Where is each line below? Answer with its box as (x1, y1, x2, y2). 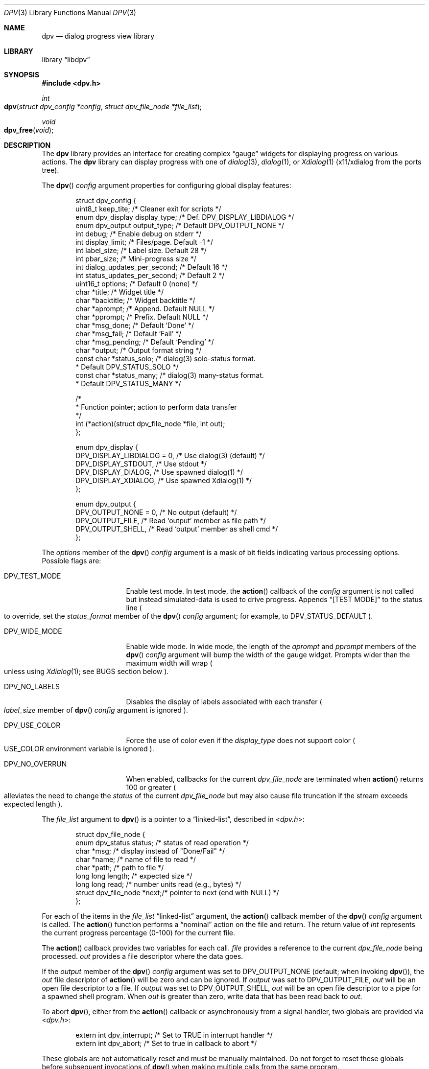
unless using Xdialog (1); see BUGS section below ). (4, 667, 169, 675)
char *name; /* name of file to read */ (75, 855, 196, 863)
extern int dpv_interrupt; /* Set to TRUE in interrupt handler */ (75, 1031, 273, 1039)
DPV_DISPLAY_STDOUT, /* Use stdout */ (75, 460, 207, 468)
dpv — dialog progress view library (42, 32, 155, 40)
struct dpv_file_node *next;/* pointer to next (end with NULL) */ (75, 888, 279, 897)
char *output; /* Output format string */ (75, 346, 202, 354)
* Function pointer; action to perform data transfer (75, 403, 237, 411)
